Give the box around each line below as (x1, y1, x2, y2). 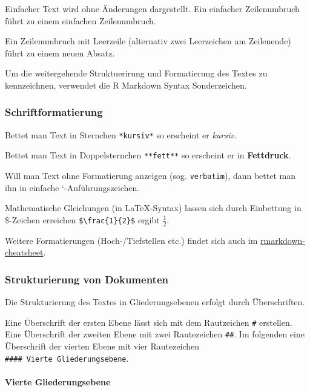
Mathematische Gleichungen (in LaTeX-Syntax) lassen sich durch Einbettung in (5, 201, 302, 214)
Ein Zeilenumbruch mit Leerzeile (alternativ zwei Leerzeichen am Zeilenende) (5, 35, 291, 47)
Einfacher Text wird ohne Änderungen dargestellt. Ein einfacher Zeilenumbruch (5, 2, 300, 15)
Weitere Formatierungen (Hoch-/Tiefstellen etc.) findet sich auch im (5, 234, 258, 246)
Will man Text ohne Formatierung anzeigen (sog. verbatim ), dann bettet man (5, 169, 295, 182)
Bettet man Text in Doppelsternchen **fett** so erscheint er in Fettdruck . (5, 149, 291, 161)
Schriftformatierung (5, 104, 103, 120)
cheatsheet (5, 246, 44, 259)
